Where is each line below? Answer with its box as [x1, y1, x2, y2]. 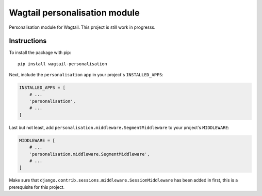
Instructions [9, 37, 47, 45]
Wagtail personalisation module [9, 7, 140, 18]
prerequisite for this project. [9, 184, 65, 190]
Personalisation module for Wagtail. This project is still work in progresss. [9, 24, 156, 30]
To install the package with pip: [9, 50, 71, 55]
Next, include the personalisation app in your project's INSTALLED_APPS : [9, 72, 164, 78]
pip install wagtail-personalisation [17, 61, 108, 67]
